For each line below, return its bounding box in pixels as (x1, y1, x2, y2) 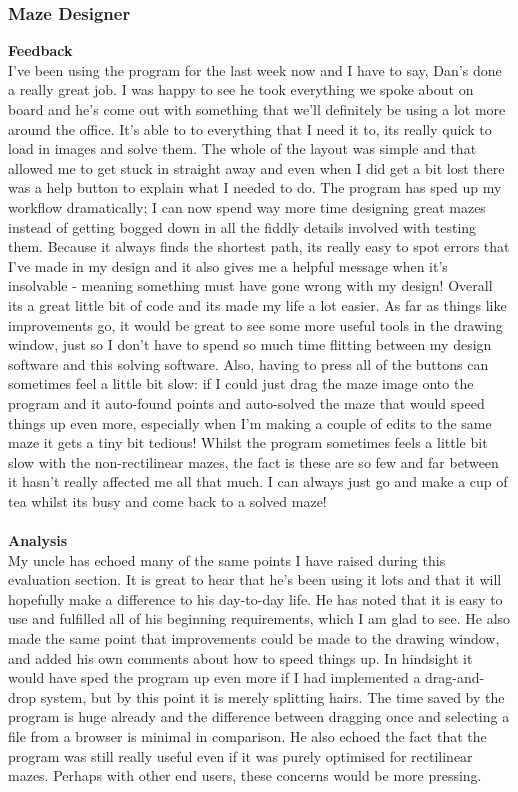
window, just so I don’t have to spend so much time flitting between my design (8, 334, 492, 355)
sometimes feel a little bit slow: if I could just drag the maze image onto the (8, 373, 474, 394)
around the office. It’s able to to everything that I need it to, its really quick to (8, 118, 492, 139)
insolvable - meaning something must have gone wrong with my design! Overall (8, 275, 493, 296)
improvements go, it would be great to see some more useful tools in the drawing (8, 314, 503, 335)
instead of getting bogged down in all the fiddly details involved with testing (8, 216, 477, 237)
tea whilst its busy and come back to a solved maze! (8, 490, 327, 511)
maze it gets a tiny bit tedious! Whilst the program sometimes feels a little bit (8, 432, 488, 453)
